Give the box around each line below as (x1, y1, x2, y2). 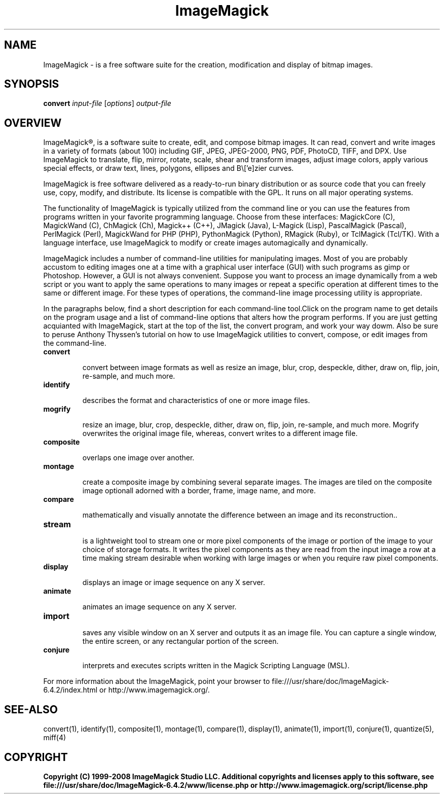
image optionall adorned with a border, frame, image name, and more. (82, 486, 316, 495)
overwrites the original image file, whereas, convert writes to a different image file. (82, 429, 358, 438)
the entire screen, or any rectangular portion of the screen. (82, 637, 279, 646)
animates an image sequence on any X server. (82, 602, 237, 611)
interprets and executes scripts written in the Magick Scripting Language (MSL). (82, 661, 350, 670)
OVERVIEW (4, 116, 62, 129)
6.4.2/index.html (43, 685, 98, 695)
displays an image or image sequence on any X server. (82, 578, 266, 587)
